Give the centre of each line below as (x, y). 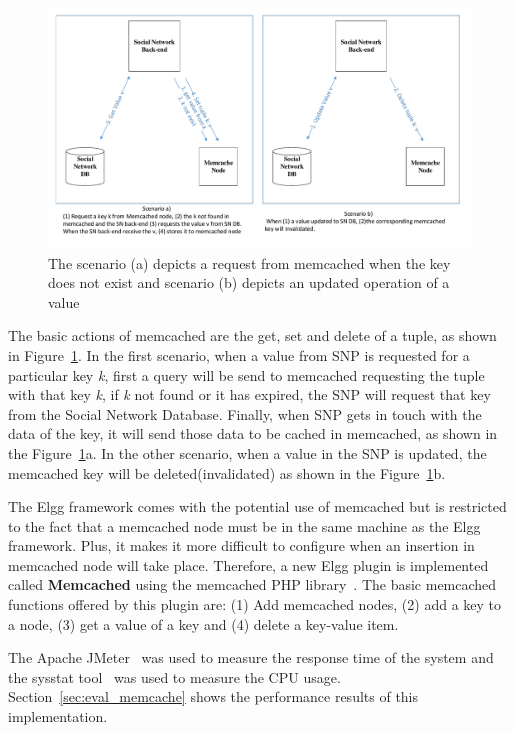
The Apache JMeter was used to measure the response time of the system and (251, 657)
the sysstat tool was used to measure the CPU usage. (174, 676)
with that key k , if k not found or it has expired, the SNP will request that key (249, 394)
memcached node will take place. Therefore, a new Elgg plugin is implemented (248, 564)
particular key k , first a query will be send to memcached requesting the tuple (246, 374)
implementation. (58, 716)
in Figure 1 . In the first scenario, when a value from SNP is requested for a (239, 354)
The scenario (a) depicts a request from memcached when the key (249, 262)
